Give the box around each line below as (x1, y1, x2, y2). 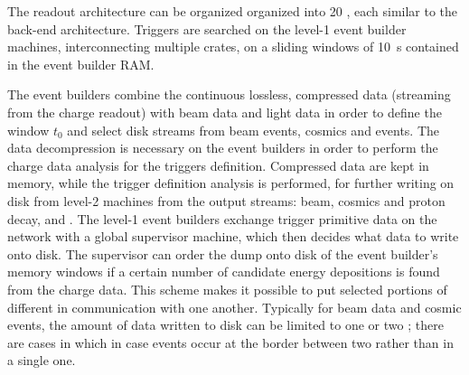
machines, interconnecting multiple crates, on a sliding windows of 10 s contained (7, 37, 459, 56)
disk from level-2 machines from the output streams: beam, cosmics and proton (7, 191, 446, 210)
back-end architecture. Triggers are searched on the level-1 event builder (7, 19, 407, 38)
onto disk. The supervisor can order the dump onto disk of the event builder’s (7, 244, 438, 263)
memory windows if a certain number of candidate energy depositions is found (7, 262, 440, 281)
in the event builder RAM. (7, 54, 155, 73)
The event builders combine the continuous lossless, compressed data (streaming (7, 85, 451, 104)
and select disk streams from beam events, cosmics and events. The (67, 120, 440, 139)
